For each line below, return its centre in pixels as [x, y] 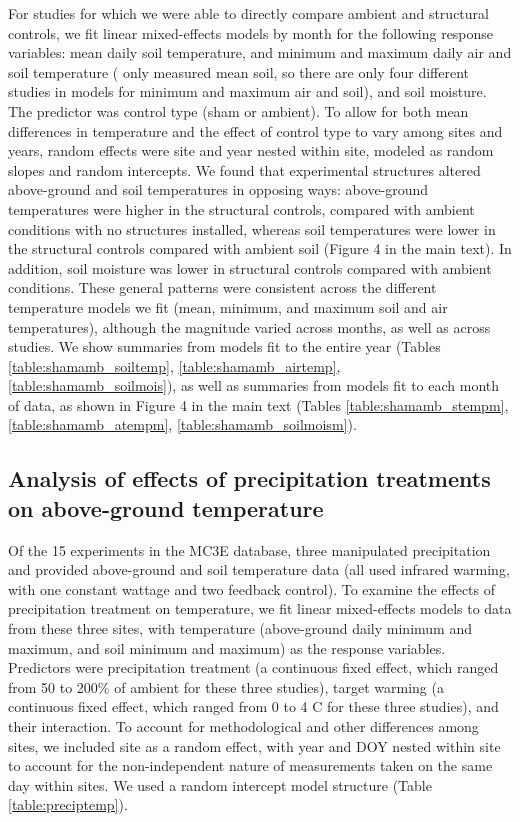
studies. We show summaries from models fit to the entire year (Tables [224, 346]
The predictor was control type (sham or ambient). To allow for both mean [238, 110]
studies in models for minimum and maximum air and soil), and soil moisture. [247, 91]
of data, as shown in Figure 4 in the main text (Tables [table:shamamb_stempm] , [258, 404]
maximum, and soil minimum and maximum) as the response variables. [227, 647]
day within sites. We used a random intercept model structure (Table [220, 784]
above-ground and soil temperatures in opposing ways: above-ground [218, 189]
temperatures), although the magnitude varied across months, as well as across [249, 326]
